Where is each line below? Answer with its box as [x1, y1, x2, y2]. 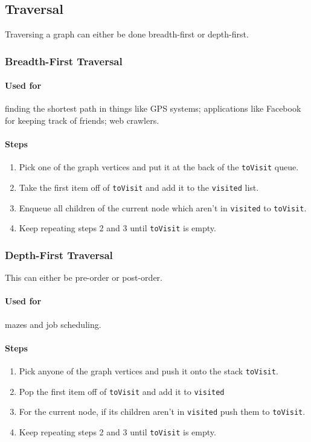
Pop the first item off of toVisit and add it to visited [19, 385, 225, 397]
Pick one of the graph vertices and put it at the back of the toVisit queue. [19, 161, 299, 173]
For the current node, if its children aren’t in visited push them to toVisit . [19, 405, 306, 418]
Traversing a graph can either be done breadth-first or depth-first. [5, 28, 249, 40]
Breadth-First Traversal [5, 53, 123, 68]
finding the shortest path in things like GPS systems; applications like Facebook [5, 102, 301, 115]
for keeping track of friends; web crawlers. [5, 114, 159, 127]
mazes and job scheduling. [5, 318, 101, 330]
